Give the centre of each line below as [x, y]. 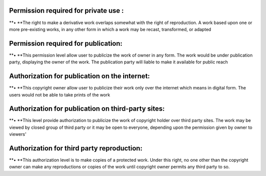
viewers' [18, 134]
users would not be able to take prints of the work [60, 95]
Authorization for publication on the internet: [80, 76]
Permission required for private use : [66, 11]
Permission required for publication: [66, 44]
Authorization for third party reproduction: [76, 148]
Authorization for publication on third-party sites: [87, 109]
